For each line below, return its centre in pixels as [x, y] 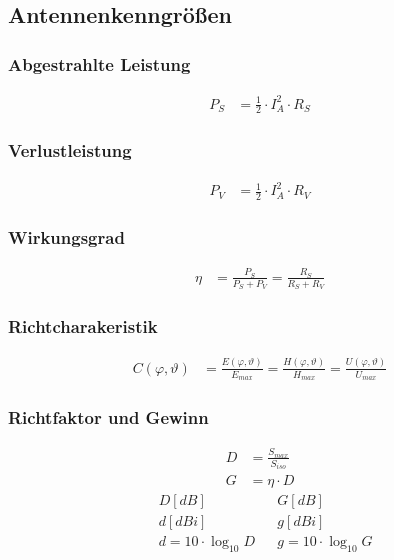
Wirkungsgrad [66, 236]
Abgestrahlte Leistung [99, 63]
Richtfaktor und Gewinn [108, 416]
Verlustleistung [70, 150]
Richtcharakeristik [83, 326]
